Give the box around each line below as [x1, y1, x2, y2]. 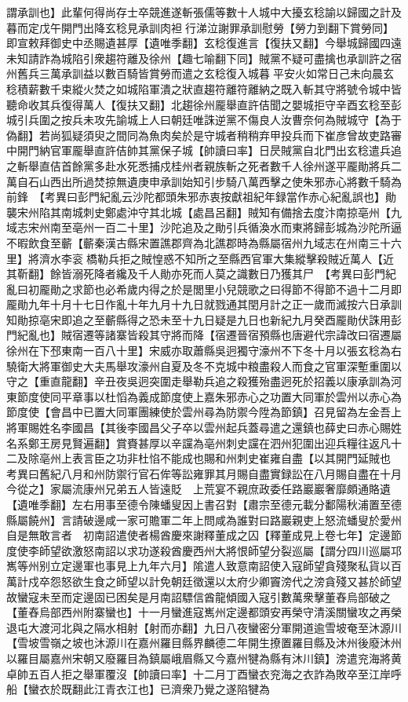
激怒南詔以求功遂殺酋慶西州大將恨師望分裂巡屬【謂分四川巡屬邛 [71, 542, 402, 558]
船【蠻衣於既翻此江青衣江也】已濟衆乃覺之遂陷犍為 [6, 681, 270, 697]
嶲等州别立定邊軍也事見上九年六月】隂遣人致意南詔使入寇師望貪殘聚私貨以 [6, 558, 391, 574]
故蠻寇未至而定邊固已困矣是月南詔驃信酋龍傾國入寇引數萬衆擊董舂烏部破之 [6, 588, 391, 605]
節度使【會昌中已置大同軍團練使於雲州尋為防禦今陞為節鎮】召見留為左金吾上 [6, 404, 402, 420]
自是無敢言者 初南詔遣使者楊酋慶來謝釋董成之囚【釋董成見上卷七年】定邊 [6, 527, 391, 543]
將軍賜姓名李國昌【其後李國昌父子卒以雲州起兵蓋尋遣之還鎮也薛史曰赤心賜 [6, 419, 391, 436]
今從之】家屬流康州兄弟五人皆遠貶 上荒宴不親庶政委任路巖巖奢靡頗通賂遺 [6, 481, 391, 497]
